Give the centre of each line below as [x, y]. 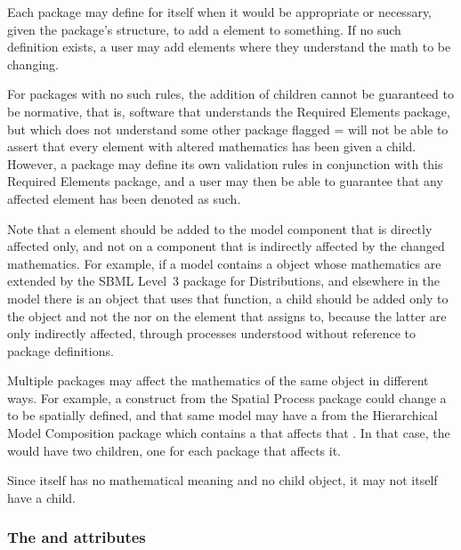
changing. [33, 64]
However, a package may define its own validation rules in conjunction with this [225, 163]
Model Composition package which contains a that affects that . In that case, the [229, 433]
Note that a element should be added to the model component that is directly [220, 228]
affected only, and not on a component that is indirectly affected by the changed [226, 246]
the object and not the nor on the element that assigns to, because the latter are [227, 315]
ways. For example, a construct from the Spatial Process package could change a [227, 397]
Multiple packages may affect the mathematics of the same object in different [218, 380]
